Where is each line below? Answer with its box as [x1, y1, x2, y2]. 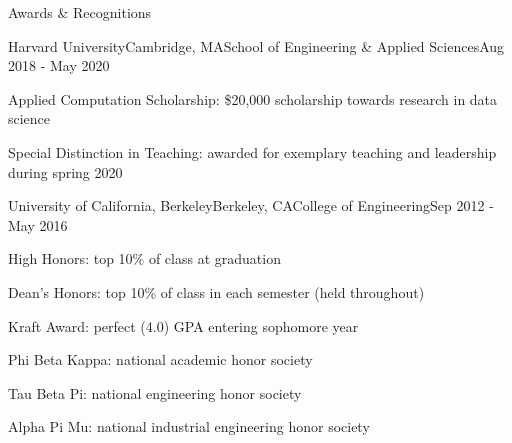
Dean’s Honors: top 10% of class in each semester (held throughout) [8, 281, 425, 302]
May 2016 [8, 214, 68, 235]
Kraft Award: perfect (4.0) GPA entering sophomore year [8, 315, 359, 336]
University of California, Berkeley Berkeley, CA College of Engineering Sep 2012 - [8, 195, 494, 216]
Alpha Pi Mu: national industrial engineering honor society [8, 416, 370, 437]
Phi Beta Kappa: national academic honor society [8, 349, 313, 370]
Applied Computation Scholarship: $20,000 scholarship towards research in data [8, 88, 498, 109]
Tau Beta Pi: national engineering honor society [8, 382, 302, 403]
